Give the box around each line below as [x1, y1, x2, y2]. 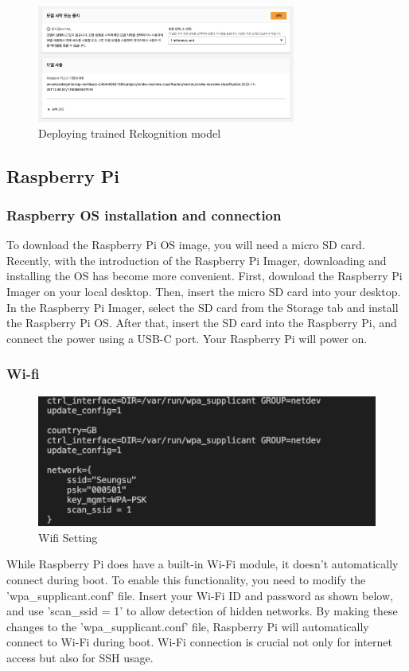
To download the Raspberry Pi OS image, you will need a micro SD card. [6, 236, 365, 253]
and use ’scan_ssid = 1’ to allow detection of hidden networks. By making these [6, 603, 398, 619]
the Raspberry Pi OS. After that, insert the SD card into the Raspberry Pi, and [6, 314, 397, 331]
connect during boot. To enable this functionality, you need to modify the [6, 571, 366, 587]
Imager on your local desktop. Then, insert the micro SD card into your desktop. [6, 283, 401, 299]
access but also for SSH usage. [6, 649, 154, 665]
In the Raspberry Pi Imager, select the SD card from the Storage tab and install [6, 298, 399, 315]
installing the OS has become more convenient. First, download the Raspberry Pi [6, 267, 403, 284]
